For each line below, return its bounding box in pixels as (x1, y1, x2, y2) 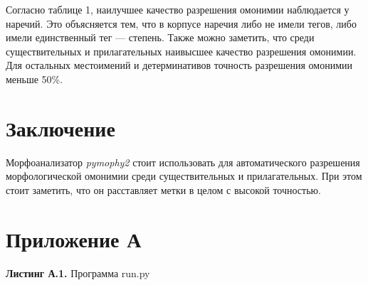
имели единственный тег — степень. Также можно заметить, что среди (6, 30, 315, 45)
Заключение (6, 113, 115, 142)
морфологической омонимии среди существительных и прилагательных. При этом (6, 168, 362, 183)
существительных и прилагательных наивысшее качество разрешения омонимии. (6, 43, 357, 58)
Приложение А (6, 224, 142, 253)
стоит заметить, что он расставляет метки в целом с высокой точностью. (6, 182, 321, 197)
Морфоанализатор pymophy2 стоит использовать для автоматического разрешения (6, 154, 360, 169)
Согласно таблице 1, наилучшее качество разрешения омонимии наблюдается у (6, 2, 349, 16)
